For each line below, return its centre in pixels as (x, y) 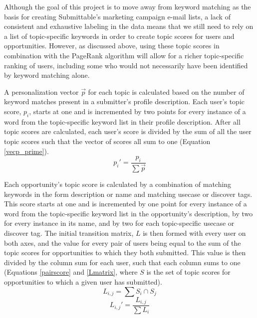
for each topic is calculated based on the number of (166, 91)
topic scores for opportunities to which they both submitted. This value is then (125, 252)
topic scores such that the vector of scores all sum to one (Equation (107, 141)
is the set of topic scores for (188, 272)
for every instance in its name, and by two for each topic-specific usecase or (119, 223)
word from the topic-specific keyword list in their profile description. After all (122, 121)
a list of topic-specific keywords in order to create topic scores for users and (119, 36)
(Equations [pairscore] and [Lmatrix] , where (71, 272)
